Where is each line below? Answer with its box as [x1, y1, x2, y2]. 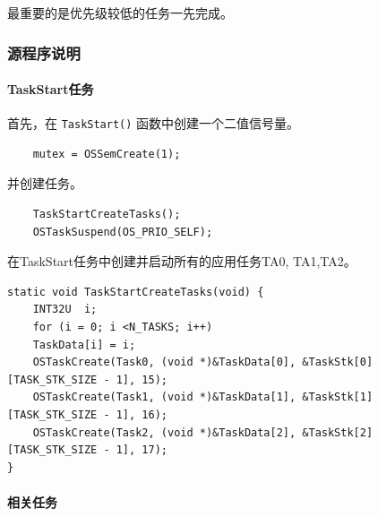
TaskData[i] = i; [32, 338, 136, 351]
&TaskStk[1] [302, 391, 374, 404]
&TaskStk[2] [302, 426, 374, 439]
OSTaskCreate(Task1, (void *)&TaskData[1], [32, 391, 296, 404]
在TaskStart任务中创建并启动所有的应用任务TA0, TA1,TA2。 [7, 252, 357, 271]
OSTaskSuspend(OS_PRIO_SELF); [32, 225, 213, 238]
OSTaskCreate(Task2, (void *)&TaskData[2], [32, 426, 296, 439]
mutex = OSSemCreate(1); [32, 147, 181, 160]
